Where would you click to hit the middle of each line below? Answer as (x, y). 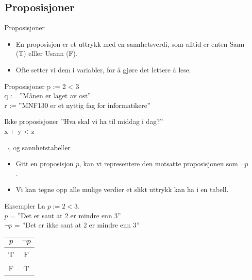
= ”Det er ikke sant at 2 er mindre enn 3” (77, 225)
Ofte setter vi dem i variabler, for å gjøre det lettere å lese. (103, 69)
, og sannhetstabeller (40, 147)
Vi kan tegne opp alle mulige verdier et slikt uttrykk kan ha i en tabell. (122, 189)
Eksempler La (25, 205)
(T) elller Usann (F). (47, 53)
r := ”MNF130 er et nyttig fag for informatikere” (77, 105)
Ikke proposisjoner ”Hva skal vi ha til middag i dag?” (84, 121)
